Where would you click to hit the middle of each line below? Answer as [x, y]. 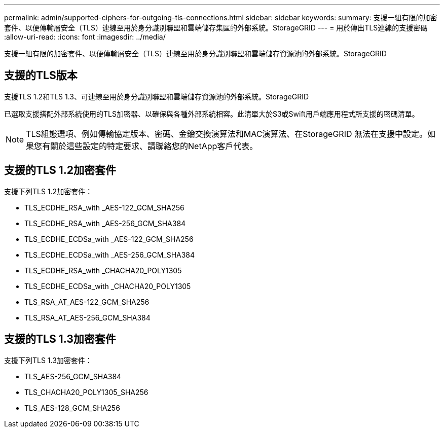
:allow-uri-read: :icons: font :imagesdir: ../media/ [85, 37]
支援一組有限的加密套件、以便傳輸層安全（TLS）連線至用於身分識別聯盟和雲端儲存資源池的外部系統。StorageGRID [195, 53]
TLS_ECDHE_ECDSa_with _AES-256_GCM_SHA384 [110, 255]
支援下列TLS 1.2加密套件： [48, 191]
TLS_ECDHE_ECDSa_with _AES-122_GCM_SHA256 [109, 239]
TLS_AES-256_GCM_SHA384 [73, 376]
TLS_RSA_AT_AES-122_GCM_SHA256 [87, 302]
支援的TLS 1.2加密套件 [60, 170]
